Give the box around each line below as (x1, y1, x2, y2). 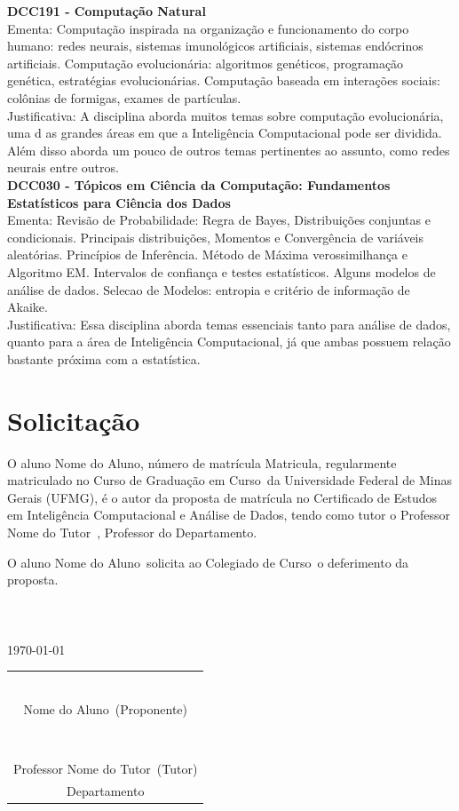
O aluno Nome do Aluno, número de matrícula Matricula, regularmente (7, 453, 397, 472)
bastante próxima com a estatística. (7, 349, 201, 368)
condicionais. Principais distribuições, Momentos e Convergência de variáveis (7, 227, 424, 246)
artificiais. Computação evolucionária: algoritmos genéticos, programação (7, 53, 404, 72)
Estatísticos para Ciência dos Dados (7, 193, 231, 211)
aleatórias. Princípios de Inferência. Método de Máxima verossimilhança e (7, 245, 408, 264)
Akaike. (7, 298, 48, 316)
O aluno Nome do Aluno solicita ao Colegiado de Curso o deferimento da (7, 553, 409, 571)
